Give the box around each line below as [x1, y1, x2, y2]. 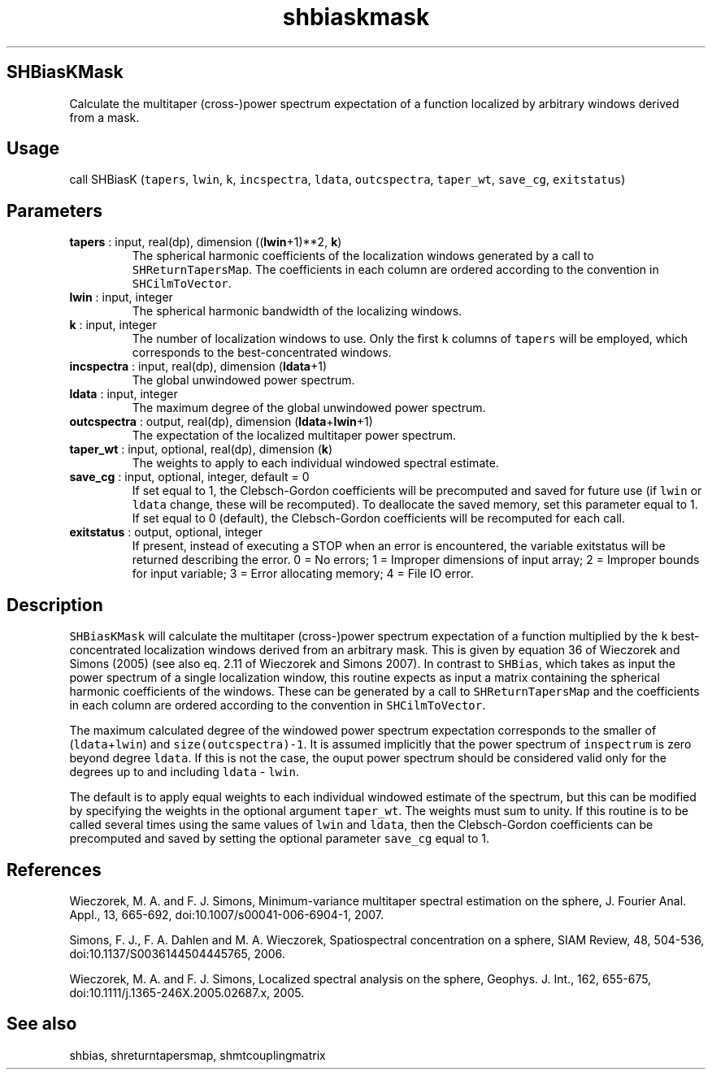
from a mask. [69, 110, 140, 124]
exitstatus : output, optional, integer [69, 525, 263, 540]
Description [7, 594, 103, 615]
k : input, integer [69, 318, 157, 332]
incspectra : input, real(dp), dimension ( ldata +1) [69, 359, 328, 374]
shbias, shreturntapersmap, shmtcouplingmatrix [69, 1048, 326, 1062]
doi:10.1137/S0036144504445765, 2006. [69, 946, 285, 961]
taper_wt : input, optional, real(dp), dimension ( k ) [69, 442, 333, 457]
